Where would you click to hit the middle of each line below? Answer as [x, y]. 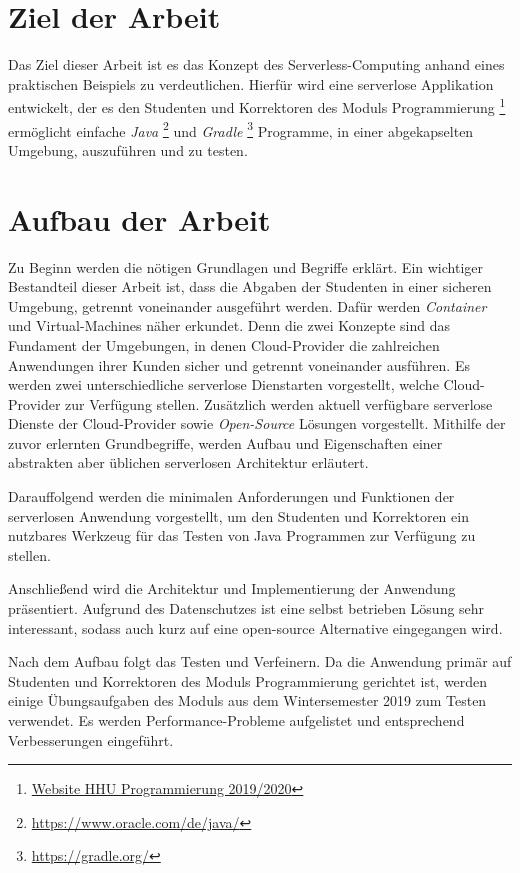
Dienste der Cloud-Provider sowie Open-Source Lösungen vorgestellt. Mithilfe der [257, 423]
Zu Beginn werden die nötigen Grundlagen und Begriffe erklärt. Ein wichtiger [246, 266]
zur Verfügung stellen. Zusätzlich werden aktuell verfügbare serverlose [279, 403]
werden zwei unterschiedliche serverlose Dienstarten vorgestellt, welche [223, 384]
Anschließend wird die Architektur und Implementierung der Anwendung [232, 588]
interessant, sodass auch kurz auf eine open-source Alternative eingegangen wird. [255, 627]
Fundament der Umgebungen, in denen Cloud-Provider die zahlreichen [224, 344]
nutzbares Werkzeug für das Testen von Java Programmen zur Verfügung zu [242, 535]
